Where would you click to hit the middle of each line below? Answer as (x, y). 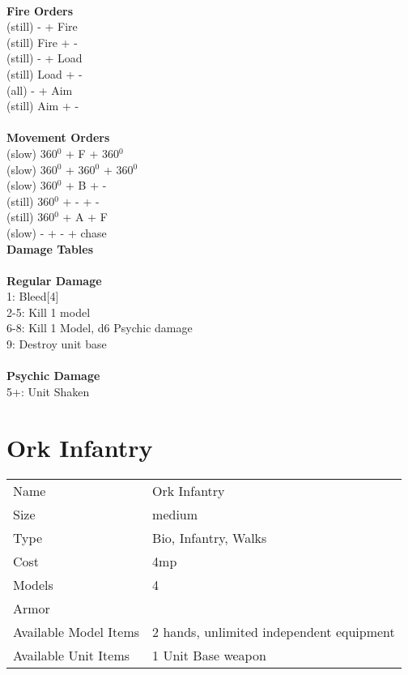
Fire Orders (40, 10)
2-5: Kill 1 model (49, 312)
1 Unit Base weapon (209, 655)
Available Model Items (76, 631)
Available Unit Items (72, 655)
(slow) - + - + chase (57, 232)
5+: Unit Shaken (48, 391)
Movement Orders (58, 137)
